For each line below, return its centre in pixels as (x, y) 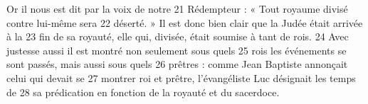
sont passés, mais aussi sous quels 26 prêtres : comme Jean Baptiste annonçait (177, 64)
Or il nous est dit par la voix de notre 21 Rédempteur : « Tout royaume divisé (177, 8)
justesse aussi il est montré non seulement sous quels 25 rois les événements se (177, 50)
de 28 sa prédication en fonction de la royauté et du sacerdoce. (143, 92)
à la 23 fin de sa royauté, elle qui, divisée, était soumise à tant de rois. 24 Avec (178, 36)
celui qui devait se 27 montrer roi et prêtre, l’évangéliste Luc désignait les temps (181, 77)
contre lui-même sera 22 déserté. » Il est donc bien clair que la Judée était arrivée (185, 22)
